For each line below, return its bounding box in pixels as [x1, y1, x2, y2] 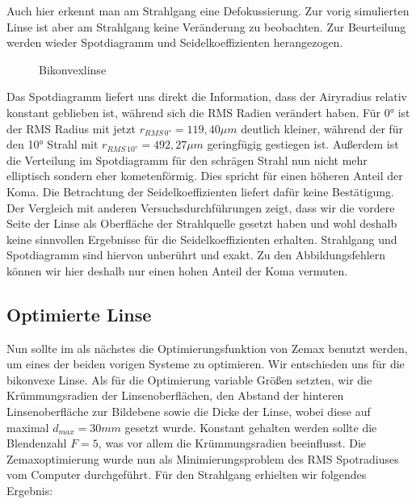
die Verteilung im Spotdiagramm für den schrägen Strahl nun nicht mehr [6, 151, 368, 168]
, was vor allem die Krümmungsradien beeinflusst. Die [98, 435, 366, 451]
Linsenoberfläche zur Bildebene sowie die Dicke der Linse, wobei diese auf [6, 403, 371, 420]
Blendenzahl [6, 435, 67, 451]
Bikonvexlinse [39, 61, 107, 78]
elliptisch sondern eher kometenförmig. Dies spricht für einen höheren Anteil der [6, 167, 403, 184]
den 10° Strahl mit [6, 136, 99, 153]
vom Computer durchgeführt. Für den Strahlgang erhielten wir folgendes [6, 466, 367, 483]
